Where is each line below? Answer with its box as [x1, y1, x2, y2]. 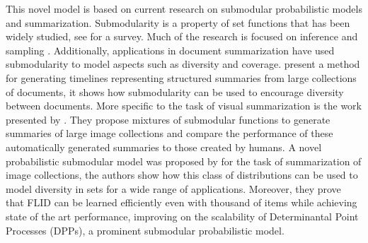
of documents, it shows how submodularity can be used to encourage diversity [6, 84, 344, 99]
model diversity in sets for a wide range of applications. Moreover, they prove [6, 181, 341, 196]
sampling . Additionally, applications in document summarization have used [6, 42, 335, 57]
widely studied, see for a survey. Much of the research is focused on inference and [6, 29, 358, 44]
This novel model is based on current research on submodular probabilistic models [6, 1, 362, 16]
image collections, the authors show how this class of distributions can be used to [6, 167, 358, 182]
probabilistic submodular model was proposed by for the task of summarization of [6, 153, 362, 168]
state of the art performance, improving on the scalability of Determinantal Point [6, 208, 359, 223]
